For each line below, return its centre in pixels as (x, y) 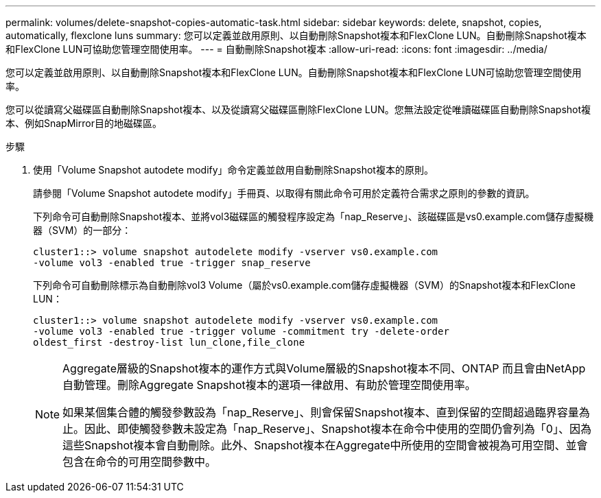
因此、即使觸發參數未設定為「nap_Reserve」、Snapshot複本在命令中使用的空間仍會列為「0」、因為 (338, 429)
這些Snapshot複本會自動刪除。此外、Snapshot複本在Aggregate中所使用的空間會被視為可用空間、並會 (325, 445)
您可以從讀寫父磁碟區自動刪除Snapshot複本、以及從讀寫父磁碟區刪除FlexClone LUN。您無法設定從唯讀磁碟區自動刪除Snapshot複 (298, 109)
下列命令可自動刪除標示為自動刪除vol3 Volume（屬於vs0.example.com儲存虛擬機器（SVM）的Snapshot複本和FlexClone (304, 285)
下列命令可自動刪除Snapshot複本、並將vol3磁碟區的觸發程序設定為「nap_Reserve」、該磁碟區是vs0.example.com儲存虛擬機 (313, 216)
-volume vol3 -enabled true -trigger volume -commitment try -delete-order (241, 331)
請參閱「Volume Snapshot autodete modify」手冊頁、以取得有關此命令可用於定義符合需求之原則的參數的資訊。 (284, 193)
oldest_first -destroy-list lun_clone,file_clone (169, 342)
